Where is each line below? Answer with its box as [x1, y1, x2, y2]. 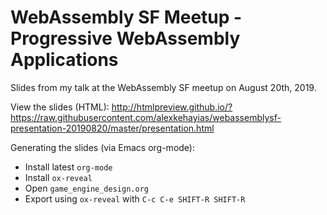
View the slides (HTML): [10, 101, 110, 113]
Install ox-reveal [24, 171, 93, 183]
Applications [10, 49, 119, 71]
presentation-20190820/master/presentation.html [10, 122, 215, 134]
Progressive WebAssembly [10, 27, 241, 50]
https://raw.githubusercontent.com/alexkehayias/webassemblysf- [10, 111, 282, 123]
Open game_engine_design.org [24, 182, 149, 194]
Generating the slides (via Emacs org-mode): [10, 141, 195, 153]
